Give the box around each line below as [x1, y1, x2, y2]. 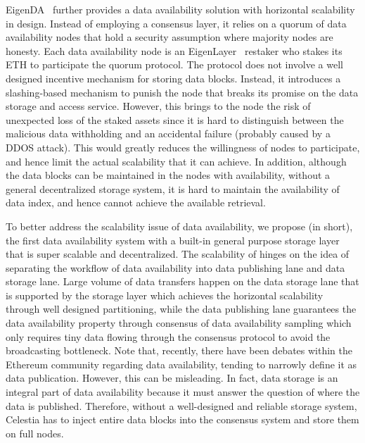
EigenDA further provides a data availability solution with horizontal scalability [6, 2, 355, 16]
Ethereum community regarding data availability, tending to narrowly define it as [6, 356, 357, 371]
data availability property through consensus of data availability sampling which [6, 316, 352, 330]
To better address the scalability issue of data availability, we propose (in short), [6, 218, 353, 233]
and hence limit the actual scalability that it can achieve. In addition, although [6, 154, 347, 168]
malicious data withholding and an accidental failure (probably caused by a [6, 126, 331, 141]
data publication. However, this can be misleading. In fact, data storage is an [6, 370, 338, 385]
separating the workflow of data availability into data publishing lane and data [6, 260, 345, 275]
